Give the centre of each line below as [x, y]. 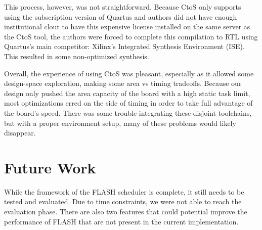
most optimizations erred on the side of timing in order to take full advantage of [128, 103]
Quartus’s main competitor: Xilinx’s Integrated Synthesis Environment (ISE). [124, 46]
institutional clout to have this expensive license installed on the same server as [127, 27]
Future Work [50, 167]
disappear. [20, 133]
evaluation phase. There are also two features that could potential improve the [126, 212]
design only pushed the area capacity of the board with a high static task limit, [127, 93]
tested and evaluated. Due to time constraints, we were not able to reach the [123, 201]
